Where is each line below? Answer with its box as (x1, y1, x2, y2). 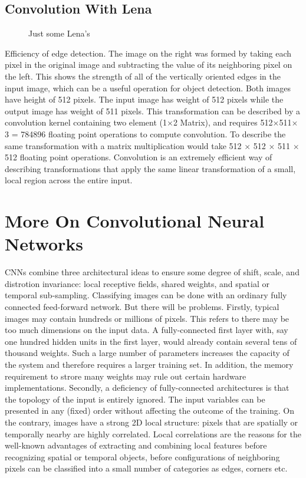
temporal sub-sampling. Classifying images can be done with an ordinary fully (5, 289, 287, 301)
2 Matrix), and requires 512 (173, 116, 273, 128)
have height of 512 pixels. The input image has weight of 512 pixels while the (5, 93, 284, 106)
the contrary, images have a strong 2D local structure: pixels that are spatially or (5, 416, 298, 428)
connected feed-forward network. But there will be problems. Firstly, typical (5, 301, 279, 313)
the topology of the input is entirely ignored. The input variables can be (5, 393, 265, 405)
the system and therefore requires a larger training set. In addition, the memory (5, 358, 294, 370)
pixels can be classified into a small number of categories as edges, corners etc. (5, 462, 288, 474)
